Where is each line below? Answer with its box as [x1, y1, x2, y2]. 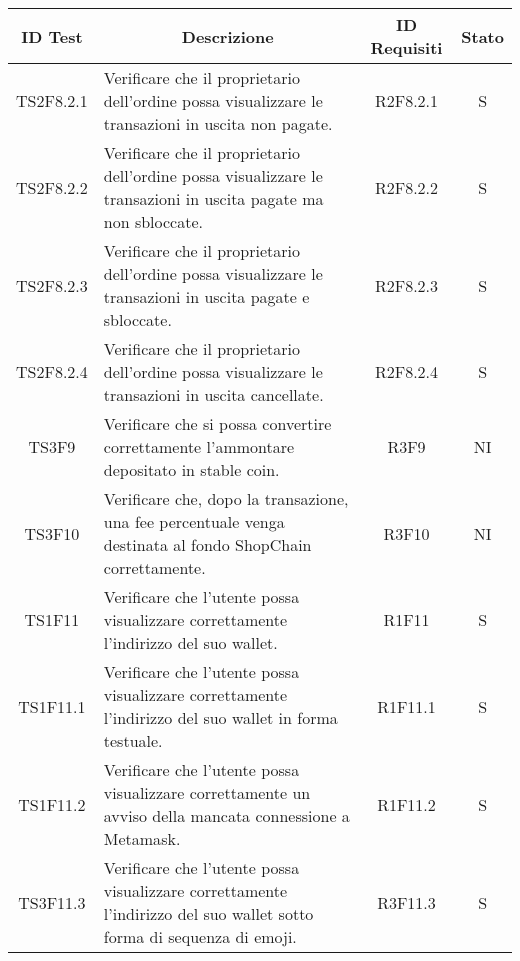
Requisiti [370, 36, 443, 59]
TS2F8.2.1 [16, 89, 88, 112]
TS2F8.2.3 [16, 273, 88, 297]
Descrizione [181, 24, 274, 48]
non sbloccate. [103, 210, 203, 233]
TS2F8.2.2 [16, 175, 88, 199]
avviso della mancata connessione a [103, 804, 350, 827]
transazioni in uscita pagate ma [103, 187, 324, 210]
